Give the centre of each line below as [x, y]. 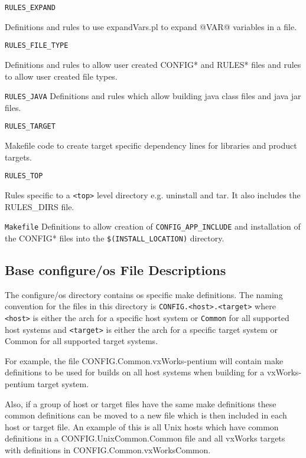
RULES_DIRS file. [40, 206]
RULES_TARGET [30, 127]
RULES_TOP [24, 176]
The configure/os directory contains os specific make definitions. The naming [144, 294]
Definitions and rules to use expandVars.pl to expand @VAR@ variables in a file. [151, 26]
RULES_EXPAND [30, 8]
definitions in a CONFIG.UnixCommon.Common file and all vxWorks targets [145, 438]
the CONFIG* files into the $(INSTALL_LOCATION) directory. [115, 238]
